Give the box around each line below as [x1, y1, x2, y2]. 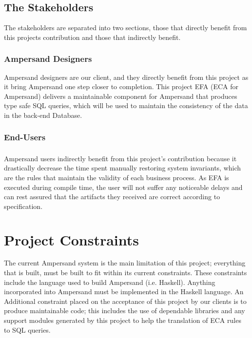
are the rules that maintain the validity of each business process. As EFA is [4, 172, 229, 182]
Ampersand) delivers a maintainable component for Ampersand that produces [4, 91, 237, 101]
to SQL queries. [4, 324, 51, 335]
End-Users [4, 131, 46, 143]
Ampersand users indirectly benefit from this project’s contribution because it [4, 153, 237, 163]
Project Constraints [4, 229, 139, 249]
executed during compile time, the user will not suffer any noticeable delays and [4, 182, 243, 192]
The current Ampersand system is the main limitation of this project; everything [4, 258, 246, 268]
